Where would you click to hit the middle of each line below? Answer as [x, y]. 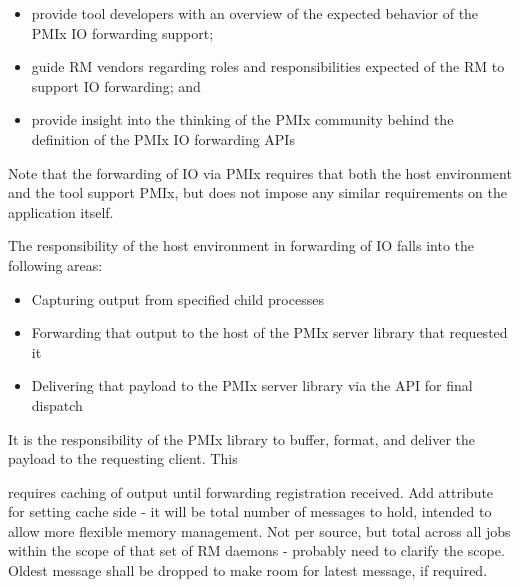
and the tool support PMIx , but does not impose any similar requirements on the [257, 192]
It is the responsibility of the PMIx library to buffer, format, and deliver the [242, 438]
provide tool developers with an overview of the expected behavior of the [255, 13]
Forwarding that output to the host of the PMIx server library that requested [269, 332]
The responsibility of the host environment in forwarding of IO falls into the [241, 245]
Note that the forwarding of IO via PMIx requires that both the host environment [260, 172]
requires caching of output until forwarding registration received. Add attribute [251, 491]
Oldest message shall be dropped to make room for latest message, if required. [248, 570]
